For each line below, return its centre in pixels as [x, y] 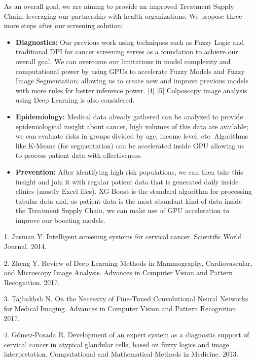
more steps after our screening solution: [64, 25]
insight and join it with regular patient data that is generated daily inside [127, 181]
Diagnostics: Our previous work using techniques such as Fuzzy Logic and [130, 42]
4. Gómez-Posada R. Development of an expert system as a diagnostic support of [127, 335]
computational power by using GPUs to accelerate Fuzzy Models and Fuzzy [130, 71]
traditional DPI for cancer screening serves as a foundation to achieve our [127, 52]
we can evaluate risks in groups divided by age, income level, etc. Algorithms [132, 136]
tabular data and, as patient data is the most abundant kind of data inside [129, 200]
